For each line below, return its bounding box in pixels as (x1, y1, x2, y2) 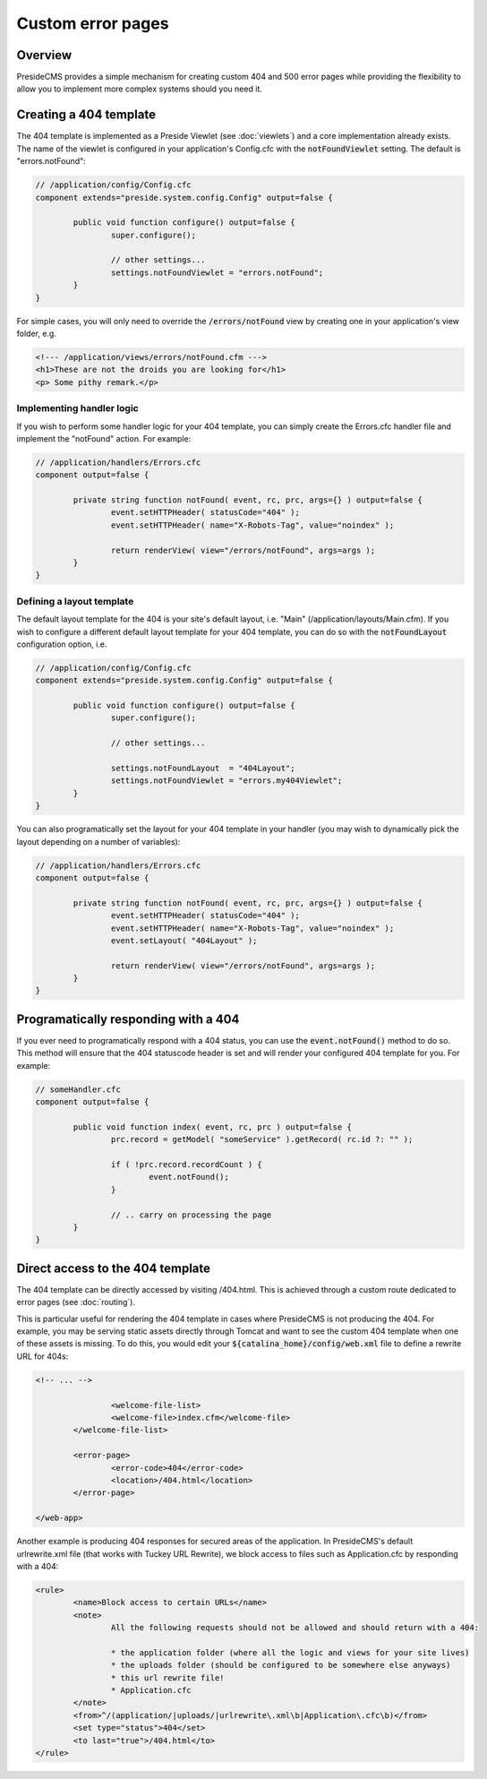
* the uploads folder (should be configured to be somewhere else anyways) (110, 1660, 451, 1671)
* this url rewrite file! (110, 1672, 225, 1683)
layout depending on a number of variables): (16, 836, 181, 847)
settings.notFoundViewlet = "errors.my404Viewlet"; (110, 776, 343, 786)
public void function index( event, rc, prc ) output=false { (73, 1122, 353, 1132)
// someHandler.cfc (35, 1084, 121, 1095)
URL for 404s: (16, 1351, 69, 1362)
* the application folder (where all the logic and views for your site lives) (110, 1647, 470, 1657)
